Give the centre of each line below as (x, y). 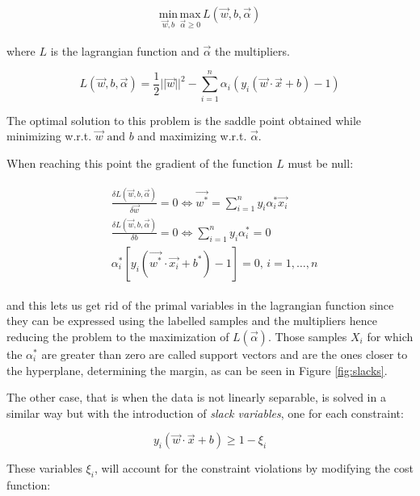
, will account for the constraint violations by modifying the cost (254, 468)
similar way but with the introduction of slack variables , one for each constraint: (205, 413)
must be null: (321, 163)
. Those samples (307, 336)
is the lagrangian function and (125, 50)
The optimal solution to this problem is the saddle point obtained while (184, 120)
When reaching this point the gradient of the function (140, 163)
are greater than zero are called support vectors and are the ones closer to (225, 354)
